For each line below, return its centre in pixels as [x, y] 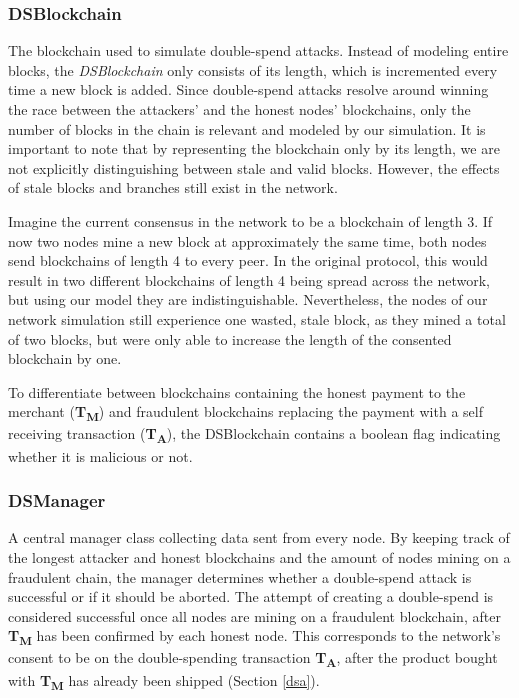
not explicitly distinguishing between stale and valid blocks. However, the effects [254, 167]
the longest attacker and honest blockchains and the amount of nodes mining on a [259, 556]
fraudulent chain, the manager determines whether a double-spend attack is [240, 576]
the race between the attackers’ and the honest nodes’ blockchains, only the [239, 109]
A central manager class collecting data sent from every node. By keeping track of [259, 537]
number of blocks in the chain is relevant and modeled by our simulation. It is [247, 128]
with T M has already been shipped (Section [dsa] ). [164, 681]
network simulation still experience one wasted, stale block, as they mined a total [257, 318]
